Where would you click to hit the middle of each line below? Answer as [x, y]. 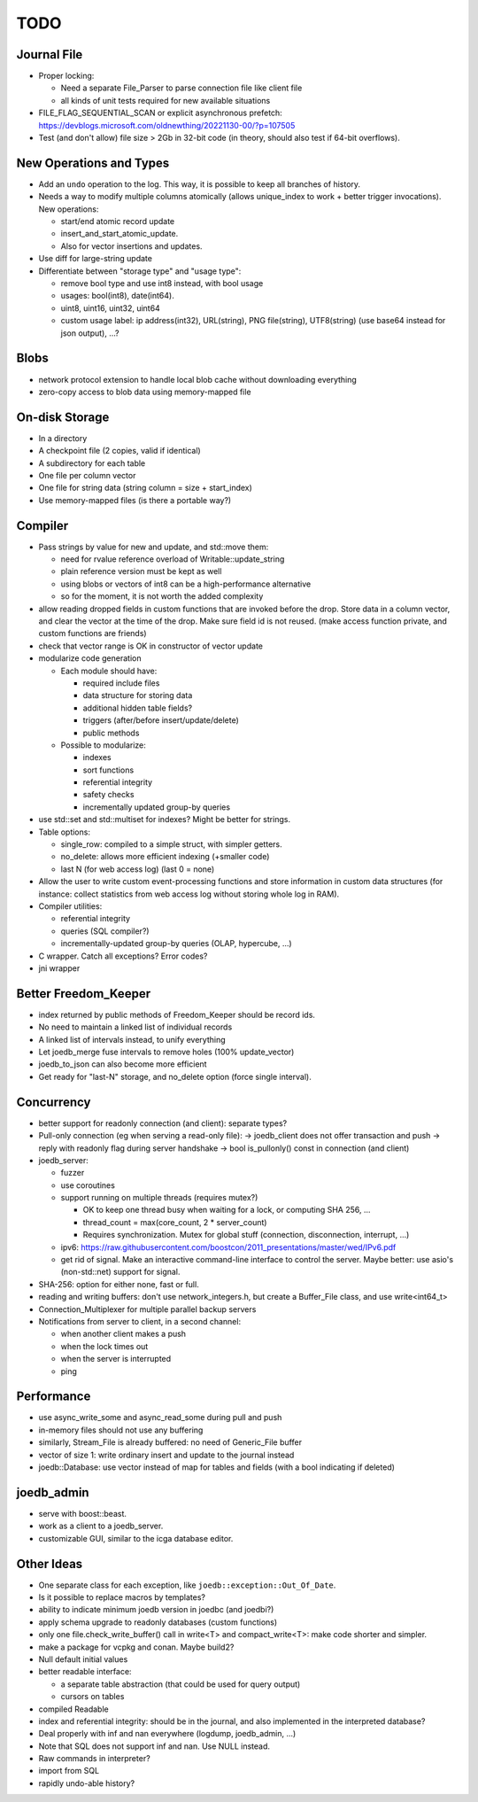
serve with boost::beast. [83, 1513]
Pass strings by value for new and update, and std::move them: [154, 547]
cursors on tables [93, 1697]
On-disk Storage [63, 417]
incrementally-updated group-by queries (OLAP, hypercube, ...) [176, 944]
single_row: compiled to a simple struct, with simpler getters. [171, 844]
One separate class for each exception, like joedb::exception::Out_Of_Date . [187, 1585]
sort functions [108, 770]
